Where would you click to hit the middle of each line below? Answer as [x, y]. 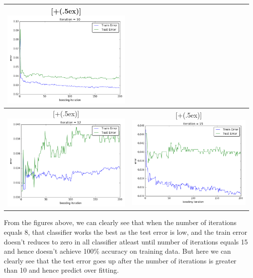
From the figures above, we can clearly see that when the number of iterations [120, 222]
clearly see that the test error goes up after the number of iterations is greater [120, 260]
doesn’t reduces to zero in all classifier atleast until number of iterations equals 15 [126, 241]
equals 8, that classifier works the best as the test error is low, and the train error [126, 232]
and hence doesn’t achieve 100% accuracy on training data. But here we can [117, 251]
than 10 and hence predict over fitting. [62, 270]
